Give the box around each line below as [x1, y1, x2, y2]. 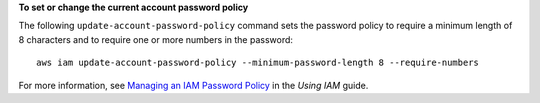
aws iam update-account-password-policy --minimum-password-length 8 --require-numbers [36, 57, 480, 69]
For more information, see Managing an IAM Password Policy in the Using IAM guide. [18, 79, 369, 91]
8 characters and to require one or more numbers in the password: [18, 33, 294, 45]
